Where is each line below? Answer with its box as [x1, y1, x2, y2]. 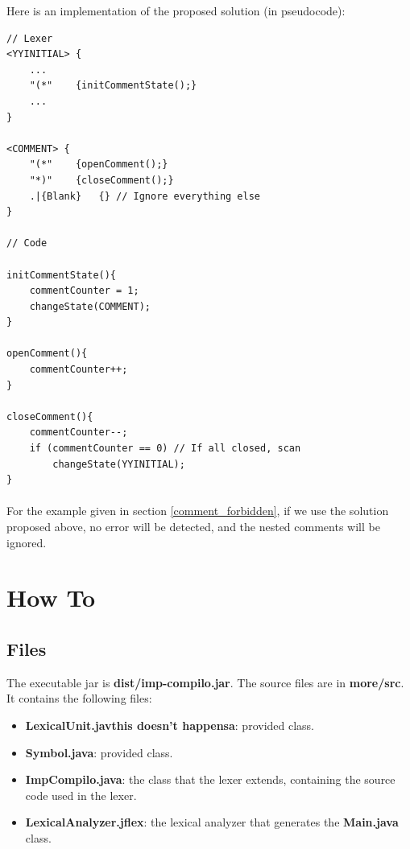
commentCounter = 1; [29, 285, 139, 297]
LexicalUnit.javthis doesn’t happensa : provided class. [25, 716, 315, 733]
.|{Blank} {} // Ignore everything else [29, 190, 260, 202]
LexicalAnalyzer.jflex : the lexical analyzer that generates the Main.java [25, 814, 399, 830]
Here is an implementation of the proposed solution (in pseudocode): [6, 2, 346, 19]
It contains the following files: [6, 690, 152, 707]
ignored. [6, 534, 47, 550]
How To [6, 581, 96, 614]
